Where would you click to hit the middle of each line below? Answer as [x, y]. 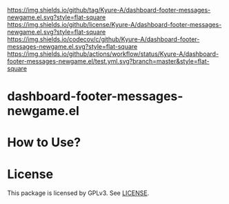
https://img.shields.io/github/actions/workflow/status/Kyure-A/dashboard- [113, 54]
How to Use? [44, 142]
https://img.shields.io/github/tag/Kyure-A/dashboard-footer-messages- [109, 10]
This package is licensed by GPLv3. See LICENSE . [78, 193]
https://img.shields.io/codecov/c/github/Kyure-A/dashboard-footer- [103, 39]
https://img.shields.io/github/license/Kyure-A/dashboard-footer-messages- [114, 24]
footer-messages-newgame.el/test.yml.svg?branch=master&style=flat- [108, 61]
